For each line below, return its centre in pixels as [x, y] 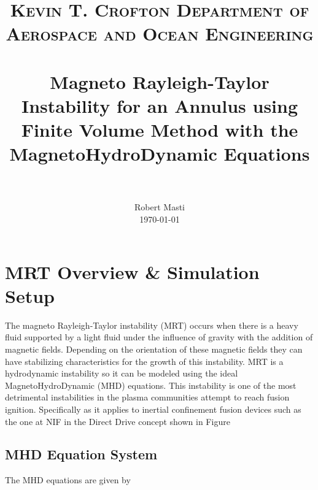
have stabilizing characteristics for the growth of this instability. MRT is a [144, 361]
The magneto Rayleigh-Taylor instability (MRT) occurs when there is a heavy [152, 325]
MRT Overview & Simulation [132, 271]
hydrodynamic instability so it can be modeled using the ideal [122, 373]
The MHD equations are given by [68, 480]
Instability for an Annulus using [160, 105]
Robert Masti [160, 207]
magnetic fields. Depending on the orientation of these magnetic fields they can [154, 349]
